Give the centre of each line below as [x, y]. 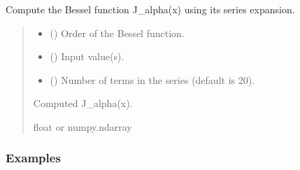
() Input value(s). [87, 56]
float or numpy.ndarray [83, 126]
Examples [33, 158]
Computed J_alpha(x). [83, 103]
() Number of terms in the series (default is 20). [152, 79]
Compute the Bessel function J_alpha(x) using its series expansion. [150, 9]
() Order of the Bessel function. [117, 33]
